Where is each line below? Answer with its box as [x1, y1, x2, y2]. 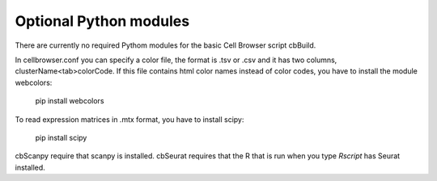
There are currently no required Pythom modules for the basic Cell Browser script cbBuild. [15, 40, 316, 50]
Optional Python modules [15, 12, 190, 30]
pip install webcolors [35, 96, 104, 106]
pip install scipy [35, 133, 87, 142]
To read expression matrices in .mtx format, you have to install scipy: [15, 114, 244, 124]
